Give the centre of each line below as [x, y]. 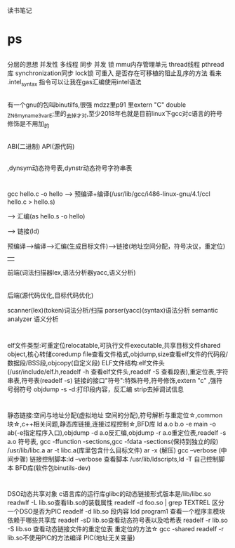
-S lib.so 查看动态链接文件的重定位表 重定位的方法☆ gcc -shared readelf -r [116, 528]
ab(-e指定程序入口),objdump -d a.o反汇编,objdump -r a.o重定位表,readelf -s [117, 432]
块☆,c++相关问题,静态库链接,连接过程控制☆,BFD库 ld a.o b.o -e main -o [112, 424]
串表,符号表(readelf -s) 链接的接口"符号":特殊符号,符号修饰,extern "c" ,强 [112, 380]
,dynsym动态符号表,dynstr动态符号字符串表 [70, 168]
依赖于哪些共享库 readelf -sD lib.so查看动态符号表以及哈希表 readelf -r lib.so [117, 520]
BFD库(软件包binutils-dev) [53, 468]
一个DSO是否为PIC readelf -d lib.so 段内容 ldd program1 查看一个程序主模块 [116, 511]
